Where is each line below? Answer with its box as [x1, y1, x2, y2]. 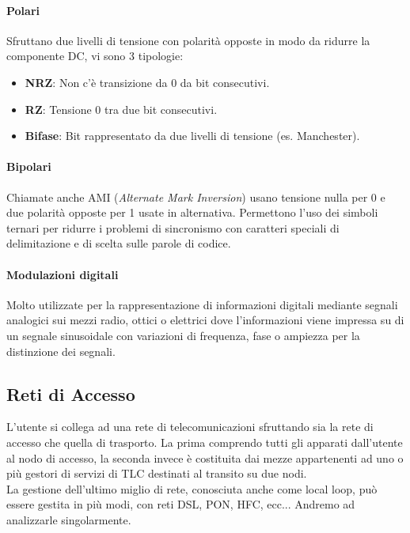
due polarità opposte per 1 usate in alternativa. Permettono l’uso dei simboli [6, 204, 378, 221]
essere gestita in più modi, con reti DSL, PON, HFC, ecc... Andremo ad [6, 496, 355, 512]
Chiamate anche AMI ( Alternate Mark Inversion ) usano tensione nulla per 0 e [6, 188, 385, 205]
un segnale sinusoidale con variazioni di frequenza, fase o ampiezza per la [6, 327, 360, 343]
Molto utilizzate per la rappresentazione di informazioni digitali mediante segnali [6, 296, 398, 312]
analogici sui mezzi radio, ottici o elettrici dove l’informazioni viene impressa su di [6, 312, 404, 328]
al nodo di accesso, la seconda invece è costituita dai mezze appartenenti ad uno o [6, 449, 404, 466]
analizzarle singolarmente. [6, 511, 131, 527]
